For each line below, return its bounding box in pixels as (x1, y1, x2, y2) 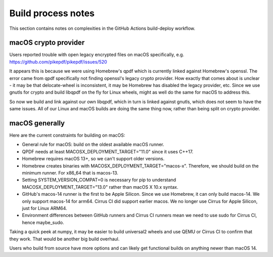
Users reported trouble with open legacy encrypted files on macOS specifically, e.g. (9, 52, 185, 58)
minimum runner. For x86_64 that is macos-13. (22, 170, 119, 176)
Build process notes (9, 8, 95, 19)
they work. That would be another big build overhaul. (9, 236, 120, 242)
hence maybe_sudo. (22, 219, 64, 225)
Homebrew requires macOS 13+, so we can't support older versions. (22, 156, 165, 162)
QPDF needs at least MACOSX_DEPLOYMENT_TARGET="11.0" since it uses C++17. (22, 148, 194, 154)
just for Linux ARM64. (22, 205, 67, 211)
